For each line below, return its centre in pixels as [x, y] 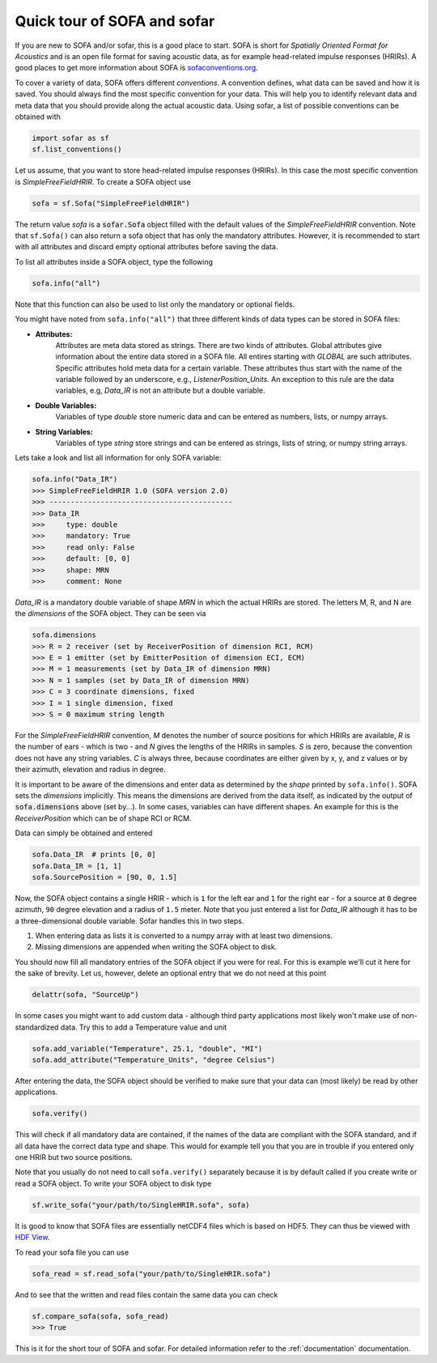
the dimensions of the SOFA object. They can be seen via [110, 614]
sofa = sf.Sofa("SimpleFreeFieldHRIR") [111, 203]
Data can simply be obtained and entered [84, 833]
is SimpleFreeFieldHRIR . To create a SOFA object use [103, 181]
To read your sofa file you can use [72, 1252]
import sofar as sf [70, 138]
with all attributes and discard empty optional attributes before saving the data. [146, 247]
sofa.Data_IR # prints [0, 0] [94, 855]
